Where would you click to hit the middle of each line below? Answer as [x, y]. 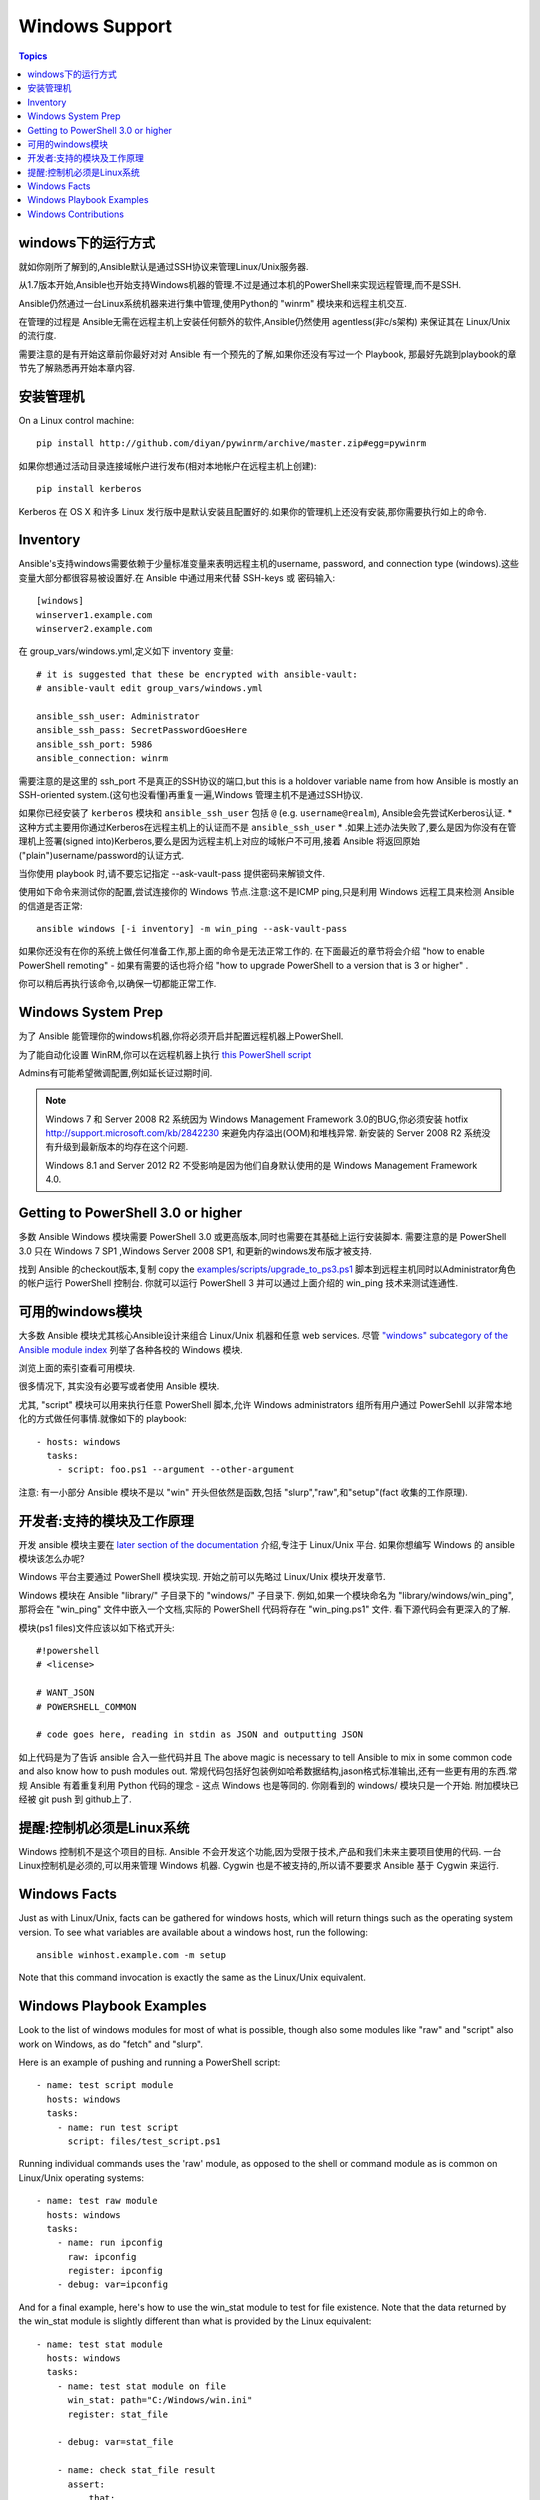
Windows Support [95, 26]
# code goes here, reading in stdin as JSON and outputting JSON [200, 1734]
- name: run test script [117, 2127]
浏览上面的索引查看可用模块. [77, 1368]
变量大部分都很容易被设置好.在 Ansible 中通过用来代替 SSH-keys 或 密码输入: [176, 577]
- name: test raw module [97, 2201]
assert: [86, 2484]
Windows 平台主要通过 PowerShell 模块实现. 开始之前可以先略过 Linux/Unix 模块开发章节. [202, 1577]
